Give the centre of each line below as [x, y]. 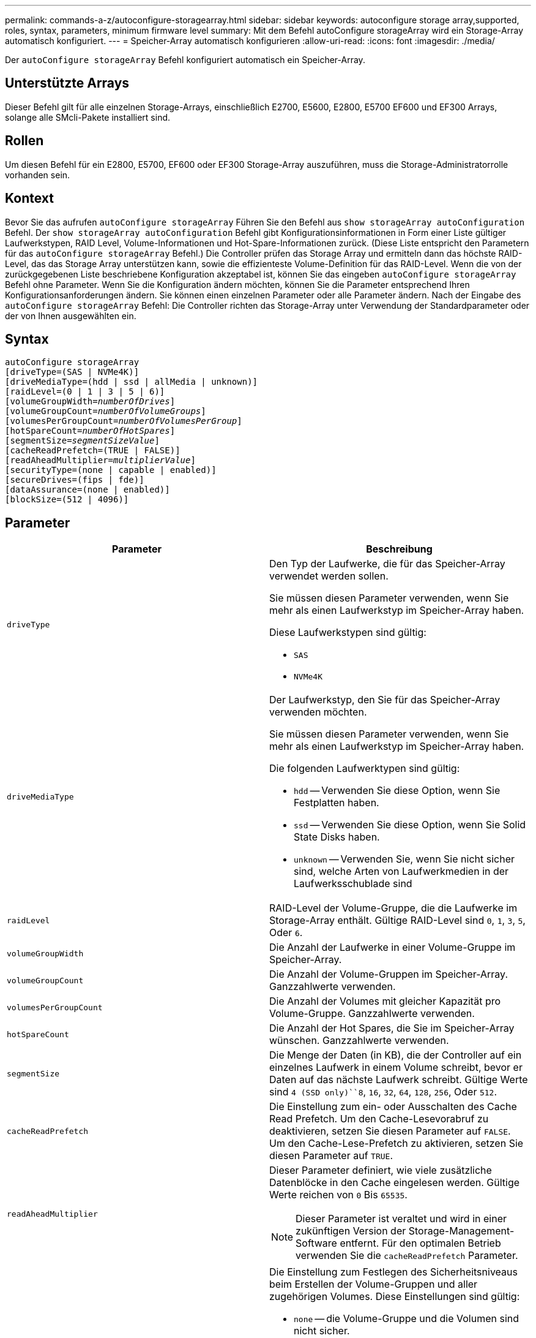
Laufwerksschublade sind [353, 884]
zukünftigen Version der [351, 1231]
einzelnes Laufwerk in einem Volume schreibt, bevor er [396, 1068]
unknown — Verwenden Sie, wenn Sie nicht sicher [404, 859]
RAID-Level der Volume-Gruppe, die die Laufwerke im [393, 908]
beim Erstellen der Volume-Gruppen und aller [374, 1284]
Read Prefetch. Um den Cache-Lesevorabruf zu [379, 1119]
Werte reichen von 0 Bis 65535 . [338, 1195]
